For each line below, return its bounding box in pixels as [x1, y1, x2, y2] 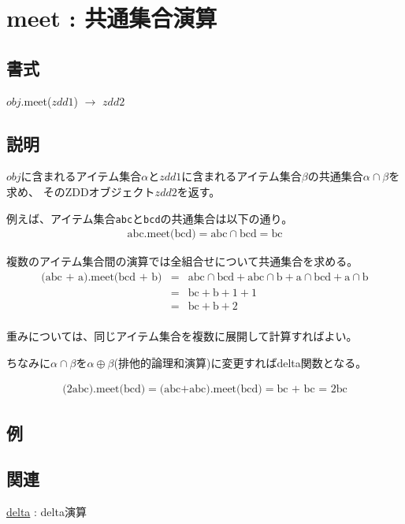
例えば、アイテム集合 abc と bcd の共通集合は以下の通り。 [6, 210, 293, 226]
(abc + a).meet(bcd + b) [41, 271, 162, 283]
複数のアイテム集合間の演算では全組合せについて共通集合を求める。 [6, 253, 359, 269]
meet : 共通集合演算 [6, 2, 217, 34]
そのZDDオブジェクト [43, 183, 155, 199]
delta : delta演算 [6, 504, 87, 520]
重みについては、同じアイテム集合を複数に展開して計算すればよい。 [6, 327, 358, 344]
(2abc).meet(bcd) [62, 384, 146, 396]
